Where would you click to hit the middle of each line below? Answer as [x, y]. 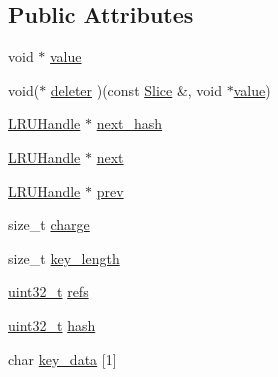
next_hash [129, 123]
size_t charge [49, 224]
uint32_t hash [52, 324]
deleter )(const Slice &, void [136, 89]
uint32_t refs [48, 291]
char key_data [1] [62, 358]
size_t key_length [64, 257]
